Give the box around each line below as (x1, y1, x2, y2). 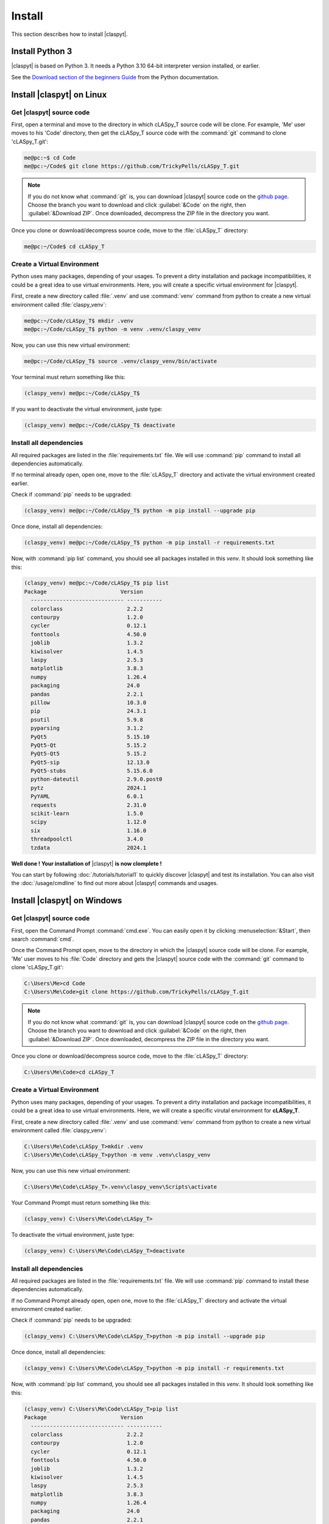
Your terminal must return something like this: (11, 373, 126, 380)
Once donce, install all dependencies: (11, 1348, 106, 1356)
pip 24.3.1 (30, 708, 146, 714)
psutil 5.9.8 (30, 716, 143, 723)
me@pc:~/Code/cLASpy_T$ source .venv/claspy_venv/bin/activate (24, 357, 218, 365)
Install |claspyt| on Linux (11, 89, 107, 100)
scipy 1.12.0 (30, 819, 146, 825)
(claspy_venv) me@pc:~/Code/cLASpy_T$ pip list (24, 580, 169, 586)
